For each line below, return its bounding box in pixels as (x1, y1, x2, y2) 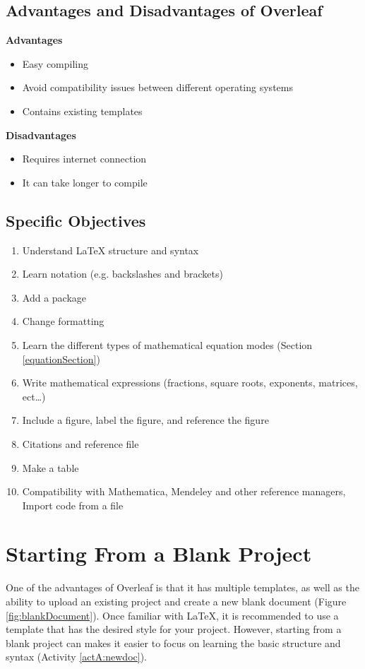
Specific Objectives (6, 209, 146, 231)
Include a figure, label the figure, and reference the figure (22, 413, 269, 427)
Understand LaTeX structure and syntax (22, 242, 199, 257)
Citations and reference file (22, 436, 139, 451)
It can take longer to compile (22, 174, 148, 189)
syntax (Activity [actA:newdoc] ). (6, 649, 147, 664)
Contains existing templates (22, 103, 143, 118)
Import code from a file (22, 497, 124, 512)
